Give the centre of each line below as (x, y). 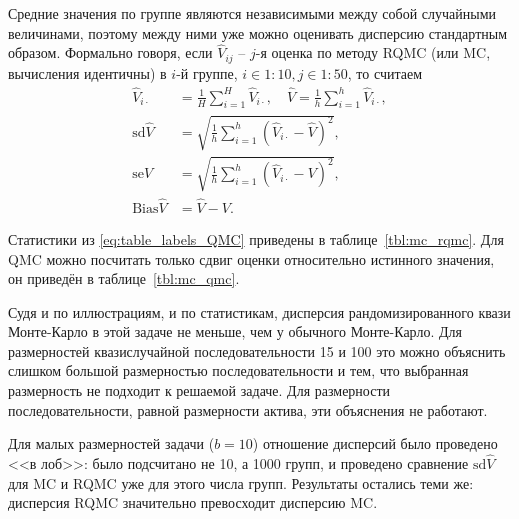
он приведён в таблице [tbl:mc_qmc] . (124, 278)
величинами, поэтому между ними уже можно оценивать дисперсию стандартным (258, 32)
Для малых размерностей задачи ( (111, 443)
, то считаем (385, 72)
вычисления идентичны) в (87, 72)
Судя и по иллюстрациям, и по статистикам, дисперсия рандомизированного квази (259, 311)
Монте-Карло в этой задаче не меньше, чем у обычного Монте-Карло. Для (235, 331)
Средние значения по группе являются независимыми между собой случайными (252, 13)
